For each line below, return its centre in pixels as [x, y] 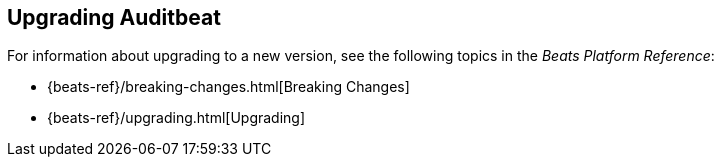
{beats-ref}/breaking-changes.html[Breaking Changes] [228, 87]
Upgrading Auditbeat [114, 17]
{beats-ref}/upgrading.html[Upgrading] [176, 118]
